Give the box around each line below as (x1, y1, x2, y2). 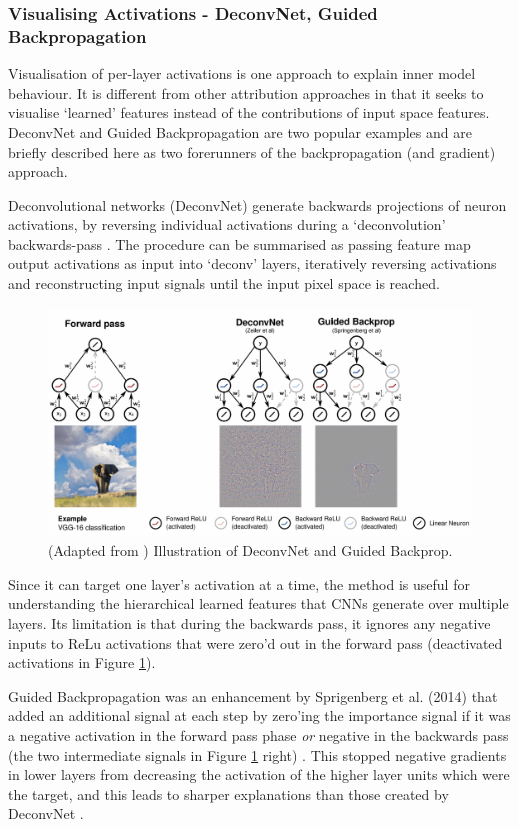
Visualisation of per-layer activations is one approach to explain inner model (8, 63, 476, 84)
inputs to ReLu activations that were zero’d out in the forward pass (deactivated (8, 632, 503, 653)
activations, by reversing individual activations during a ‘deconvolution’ (8, 214, 446, 235)
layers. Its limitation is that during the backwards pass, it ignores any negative (8, 613, 491, 634)
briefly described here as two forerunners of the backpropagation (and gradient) (8, 141, 496, 162)
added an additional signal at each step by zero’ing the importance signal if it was (8, 705, 511, 726)
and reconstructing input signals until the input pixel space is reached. (8, 273, 440, 294)
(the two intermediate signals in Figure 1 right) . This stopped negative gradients (8, 744, 507, 765)
